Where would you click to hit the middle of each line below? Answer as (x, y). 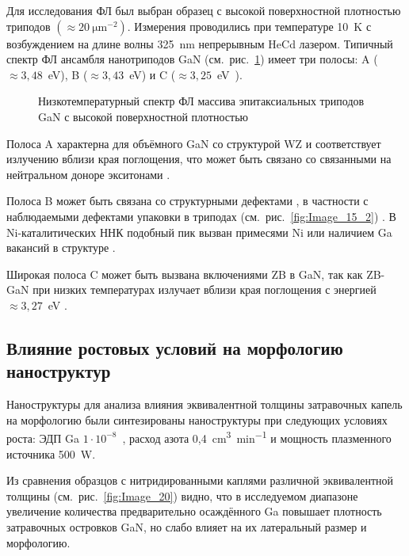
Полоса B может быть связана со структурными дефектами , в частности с (187, 201)
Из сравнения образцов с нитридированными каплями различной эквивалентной (200, 480)
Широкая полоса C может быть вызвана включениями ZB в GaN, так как (185, 274)
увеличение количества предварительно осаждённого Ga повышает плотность (194, 511)
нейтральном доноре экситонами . (88, 174)
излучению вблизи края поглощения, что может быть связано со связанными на (199, 159)
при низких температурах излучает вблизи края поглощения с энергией (204, 289)
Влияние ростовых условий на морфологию (175, 347)
